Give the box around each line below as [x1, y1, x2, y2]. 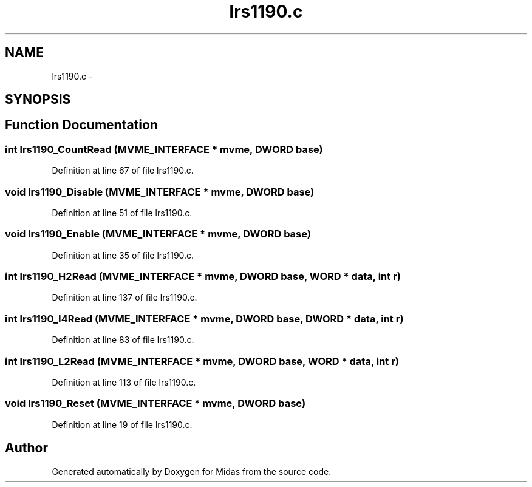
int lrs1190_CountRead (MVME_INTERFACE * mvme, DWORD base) [5, 143, 323, 155]
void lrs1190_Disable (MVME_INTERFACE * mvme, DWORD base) [5, 185, 315, 198]
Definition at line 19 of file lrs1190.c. [52, 419, 193, 430]
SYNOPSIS [5, 92, 71, 107]
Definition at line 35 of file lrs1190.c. [52, 250, 194, 261]
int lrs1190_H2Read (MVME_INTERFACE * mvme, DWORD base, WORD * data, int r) [5, 270, 401, 283]
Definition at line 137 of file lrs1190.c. [52, 292, 197, 303]
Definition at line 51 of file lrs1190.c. [52, 207, 193, 218]
